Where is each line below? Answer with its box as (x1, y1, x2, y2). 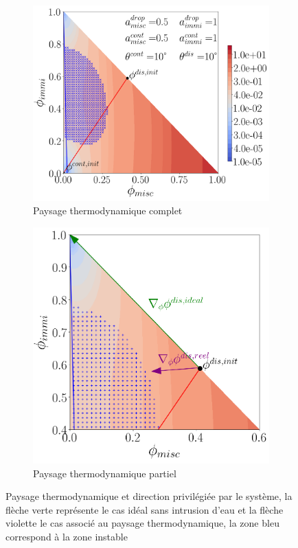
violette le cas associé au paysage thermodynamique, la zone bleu (5, 516, 279, 530)
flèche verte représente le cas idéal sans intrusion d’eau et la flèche (5, 502, 284, 516)
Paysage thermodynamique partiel (33, 466, 176, 480)
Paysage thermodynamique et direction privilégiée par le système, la (5, 489, 293, 503)
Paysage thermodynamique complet (33, 203, 183, 218)
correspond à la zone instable (5, 529, 128, 544)
